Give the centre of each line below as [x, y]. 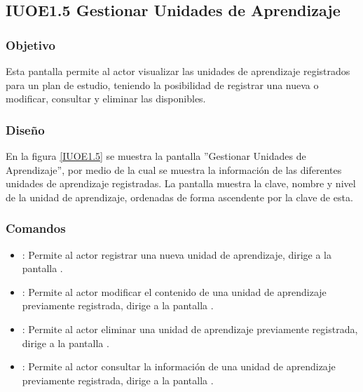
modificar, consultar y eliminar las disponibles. [106, 99]
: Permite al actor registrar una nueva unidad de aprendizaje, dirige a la [177, 254]
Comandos [36, 228]
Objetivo [30, 45]
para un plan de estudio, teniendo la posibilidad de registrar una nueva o [162, 85]
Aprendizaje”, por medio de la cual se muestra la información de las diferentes [174, 169]
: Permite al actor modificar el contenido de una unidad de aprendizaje [174, 291]
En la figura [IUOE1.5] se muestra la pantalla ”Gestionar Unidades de [156, 156]
